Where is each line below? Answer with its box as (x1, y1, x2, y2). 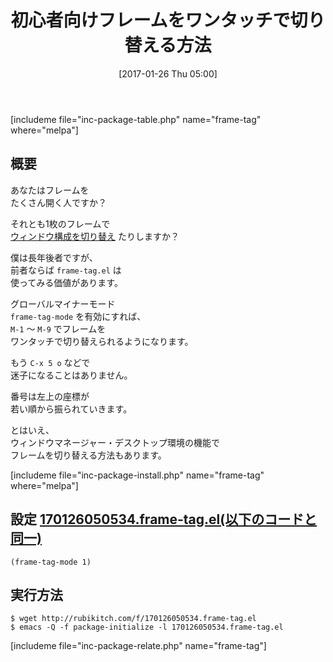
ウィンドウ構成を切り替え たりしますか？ (10, 230, 180, 242)
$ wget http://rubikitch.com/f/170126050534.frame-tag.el (10, 614, 257, 624)
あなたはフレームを (10, 184, 90, 196)
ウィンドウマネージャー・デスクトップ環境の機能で (10, 436, 221, 448)
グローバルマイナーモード (10, 297, 116, 310)
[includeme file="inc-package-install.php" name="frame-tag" (10, 469, 265, 481)
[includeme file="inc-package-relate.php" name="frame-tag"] (10, 640, 267, 652)
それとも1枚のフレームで (10, 217, 111, 230)
